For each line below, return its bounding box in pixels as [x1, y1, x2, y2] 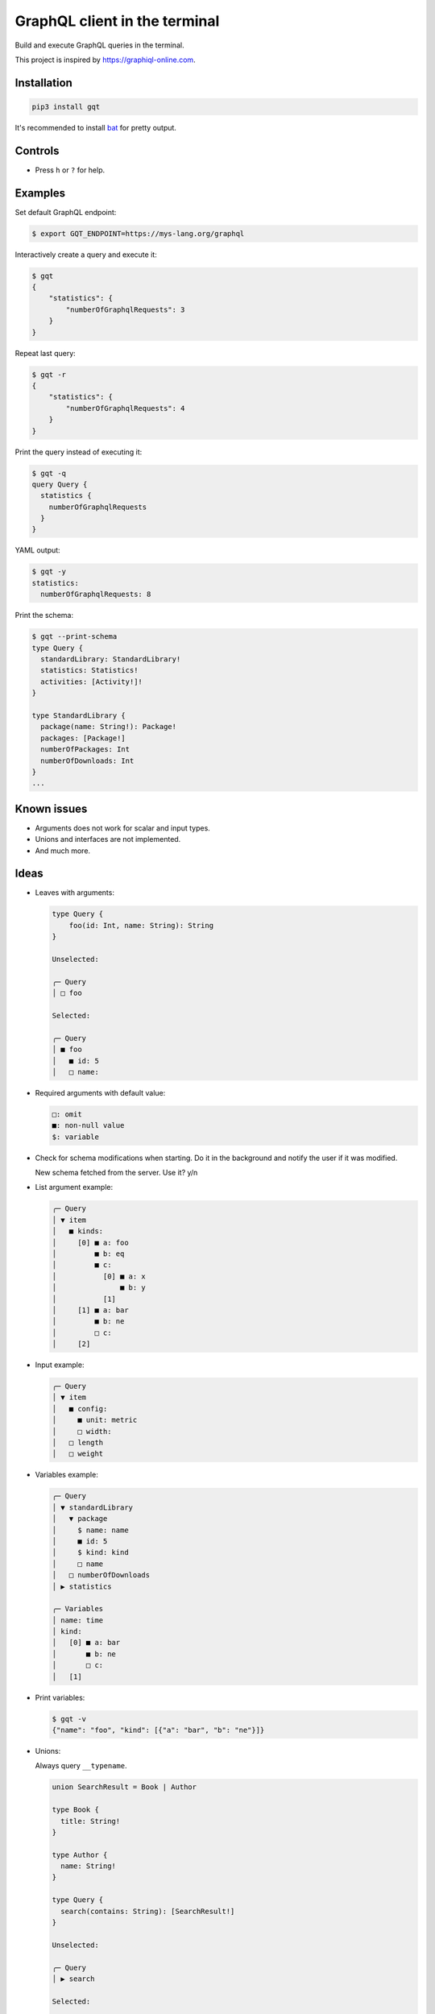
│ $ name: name [52, 1525, 129, 1535]
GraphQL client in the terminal [14, 12, 220, 30]
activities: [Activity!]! [40, 677, 143, 686]
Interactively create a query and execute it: [14, 250, 157, 259]
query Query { [31, 479, 88, 489]
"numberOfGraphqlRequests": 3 [65, 305, 185, 314]
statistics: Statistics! [40, 665, 139, 675]
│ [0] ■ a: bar [52, 1638, 121, 1647]
